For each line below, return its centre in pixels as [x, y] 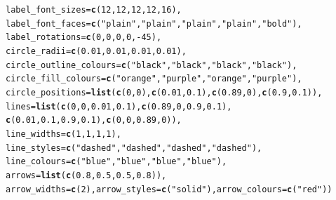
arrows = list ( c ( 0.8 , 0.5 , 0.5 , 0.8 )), [86, 175]
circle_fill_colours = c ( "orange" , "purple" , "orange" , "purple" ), [154, 79]
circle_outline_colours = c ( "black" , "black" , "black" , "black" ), [152, 65]
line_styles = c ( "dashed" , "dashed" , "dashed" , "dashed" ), [134, 148]
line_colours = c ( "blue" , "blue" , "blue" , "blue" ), [116, 162]
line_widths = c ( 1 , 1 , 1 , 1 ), [63, 134]
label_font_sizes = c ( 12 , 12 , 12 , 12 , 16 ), [94, 10]
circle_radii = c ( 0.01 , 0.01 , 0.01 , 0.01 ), [96, 51]
